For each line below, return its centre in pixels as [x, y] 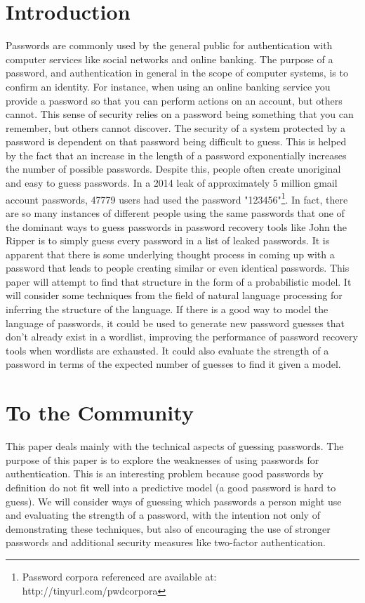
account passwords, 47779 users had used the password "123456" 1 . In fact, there [177, 198]
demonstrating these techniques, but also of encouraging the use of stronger [168, 528]
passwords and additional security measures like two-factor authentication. [166, 542]
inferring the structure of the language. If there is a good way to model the [167, 309]
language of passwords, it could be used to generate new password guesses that [175, 323]
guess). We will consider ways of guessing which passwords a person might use [174, 501]
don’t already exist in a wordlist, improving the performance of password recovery [182, 337]
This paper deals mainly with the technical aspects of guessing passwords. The [175, 446]
